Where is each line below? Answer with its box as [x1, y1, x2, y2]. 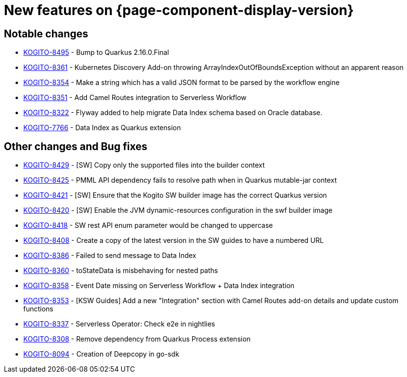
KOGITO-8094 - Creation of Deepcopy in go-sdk [23, 350, 179, 359]
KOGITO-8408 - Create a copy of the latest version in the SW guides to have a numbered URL [23, 236, 324, 245]
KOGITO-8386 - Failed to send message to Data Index [23, 251, 196, 260]
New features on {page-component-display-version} [4, 2, 354, 18]
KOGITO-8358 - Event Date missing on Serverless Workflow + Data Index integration [23, 281, 295, 290]
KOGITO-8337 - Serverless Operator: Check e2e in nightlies [23, 320, 215, 328]
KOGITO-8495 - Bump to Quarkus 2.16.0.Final [23, 48, 169, 57]
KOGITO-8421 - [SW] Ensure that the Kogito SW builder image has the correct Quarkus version [23, 191, 327, 200]
